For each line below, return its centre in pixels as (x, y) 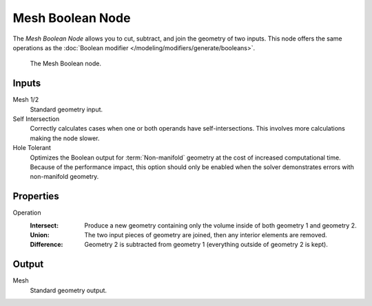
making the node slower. (65, 138)
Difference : (46, 245)
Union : (40, 235)
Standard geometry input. (66, 109)
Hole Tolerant (32, 148)
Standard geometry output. (68, 290)
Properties (36, 196)
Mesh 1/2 (26, 100)
